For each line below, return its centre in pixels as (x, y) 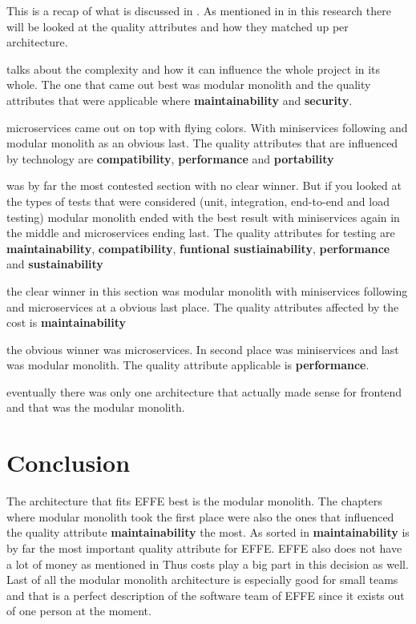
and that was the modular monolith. (96, 407)
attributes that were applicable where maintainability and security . (180, 100)
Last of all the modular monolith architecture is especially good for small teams (202, 580)
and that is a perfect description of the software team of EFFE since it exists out (206, 595)
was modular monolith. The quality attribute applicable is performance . (188, 365)
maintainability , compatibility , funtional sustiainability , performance (198, 248)
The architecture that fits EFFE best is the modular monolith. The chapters (194, 501)
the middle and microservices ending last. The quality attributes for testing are (201, 233)
